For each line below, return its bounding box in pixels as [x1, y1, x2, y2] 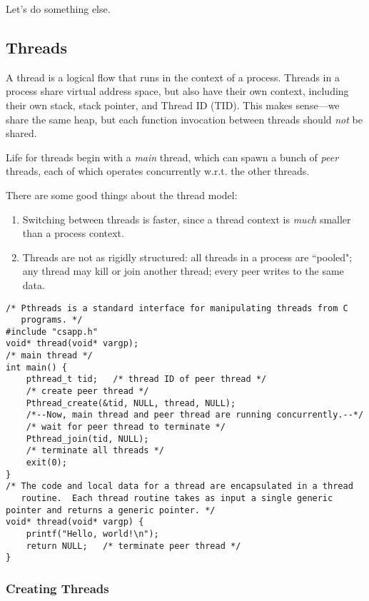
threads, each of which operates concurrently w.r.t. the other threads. [6, 163, 310, 178]
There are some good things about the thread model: [6, 187, 238, 202]
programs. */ [21, 315, 83, 325]
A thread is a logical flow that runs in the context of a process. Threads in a [6, 69, 340, 84]
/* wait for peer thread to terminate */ [26, 422, 226, 433]
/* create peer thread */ [26, 386, 149, 397]
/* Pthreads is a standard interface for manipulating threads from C [6, 303, 348, 313]
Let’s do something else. [6, 1, 111, 16]
